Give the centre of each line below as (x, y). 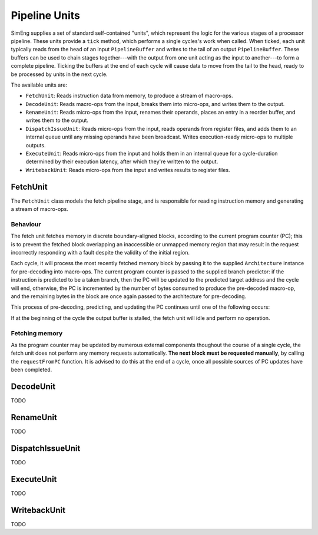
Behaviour (26, 224)
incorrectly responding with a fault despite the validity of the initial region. (100, 253)
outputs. (36, 145)
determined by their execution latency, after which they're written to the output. (122, 161)
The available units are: (39, 85)
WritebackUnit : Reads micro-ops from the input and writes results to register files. (128, 170)
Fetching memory (37, 333)
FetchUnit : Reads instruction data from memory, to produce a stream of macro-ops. (129, 96)
